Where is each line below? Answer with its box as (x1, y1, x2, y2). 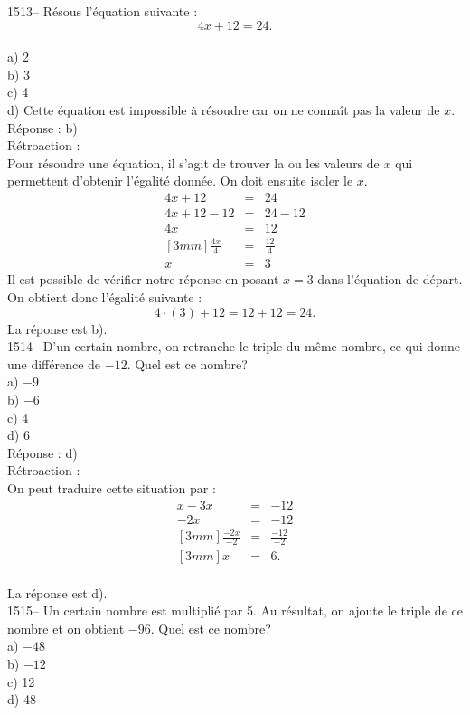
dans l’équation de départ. (317, 270, 463, 289)
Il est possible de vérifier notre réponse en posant (7, 270, 279, 289)
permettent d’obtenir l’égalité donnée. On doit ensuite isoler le (7, 171, 353, 190)
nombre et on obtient (7, 618, 125, 637)
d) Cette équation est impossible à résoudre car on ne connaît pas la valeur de (7, 100, 440, 119)
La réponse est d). (7, 583, 108, 602)
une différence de (7, 354, 101, 373)
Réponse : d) (7, 443, 78, 462)
